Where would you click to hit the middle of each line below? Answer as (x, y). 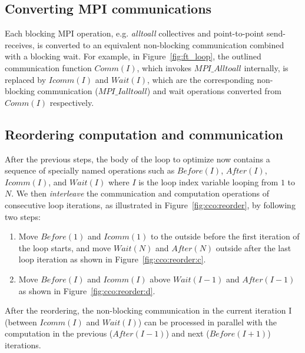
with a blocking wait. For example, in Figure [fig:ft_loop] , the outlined (133, 56)
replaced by (26, 79)
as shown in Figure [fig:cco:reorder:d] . (87, 290)
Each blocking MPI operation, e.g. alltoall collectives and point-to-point (135, 33)
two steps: (23, 216)
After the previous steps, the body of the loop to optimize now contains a (137, 159)
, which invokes (164, 67)
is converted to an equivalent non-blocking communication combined (161, 44)
